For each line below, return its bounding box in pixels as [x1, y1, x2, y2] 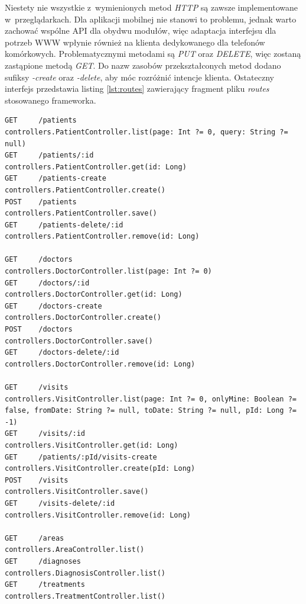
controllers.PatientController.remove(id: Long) [5, 232, 200, 241]
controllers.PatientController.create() [5, 185, 166, 194]
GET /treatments [5, 580, 86, 589]
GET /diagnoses [5, 557, 81, 566]
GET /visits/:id [5, 429, 86, 438]
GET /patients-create [5, 174, 106, 183]
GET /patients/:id [5, 151, 94, 160]
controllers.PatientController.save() [5, 209, 157, 218]
